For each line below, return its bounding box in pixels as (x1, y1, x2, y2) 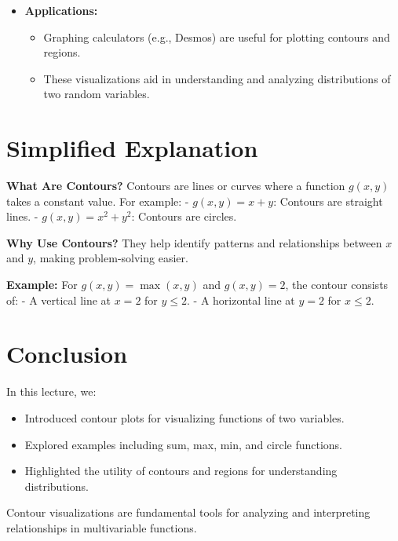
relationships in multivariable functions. (6, 519, 197, 536)
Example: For (6, 276, 78, 293)
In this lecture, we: (6, 383, 97, 400)
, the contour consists (285, 276, 389, 293)
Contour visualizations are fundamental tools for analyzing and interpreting (6, 504, 371, 521)
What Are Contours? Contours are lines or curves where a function (6, 177, 345, 194)
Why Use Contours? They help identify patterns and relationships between (6, 234, 382, 250)
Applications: (24, 2, 98, 18)
